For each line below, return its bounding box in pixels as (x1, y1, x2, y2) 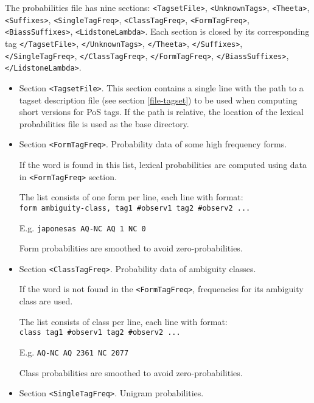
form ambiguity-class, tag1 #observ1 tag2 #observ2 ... (19, 203, 251, 212)
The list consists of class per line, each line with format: (19, 315, 228, 328)
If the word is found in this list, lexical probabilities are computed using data (19, 158, 307, 171)
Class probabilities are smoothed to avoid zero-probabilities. (19, 366, 243, 379)
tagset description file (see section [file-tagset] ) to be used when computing (19, 93, 298, 106)
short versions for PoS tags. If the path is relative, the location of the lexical (19, 105, 304, 118)
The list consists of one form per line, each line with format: (19, 191, 243, 203)
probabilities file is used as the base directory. (19, 117, 189, 130)
